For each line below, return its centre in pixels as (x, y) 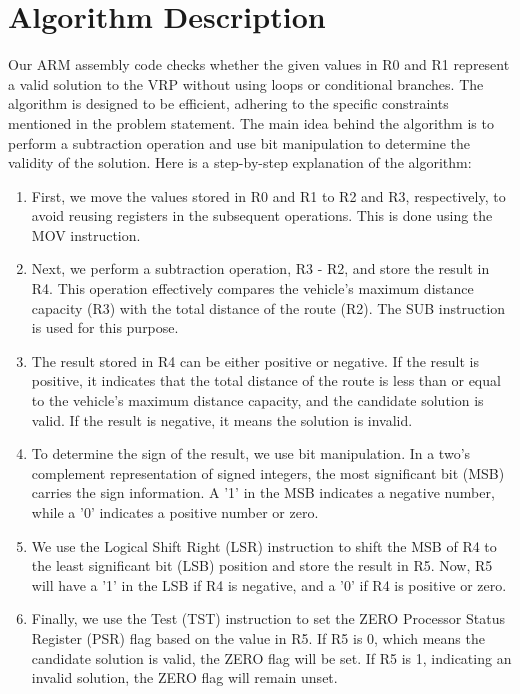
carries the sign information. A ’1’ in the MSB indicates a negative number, (263, 492)
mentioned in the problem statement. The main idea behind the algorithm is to (251, 122)
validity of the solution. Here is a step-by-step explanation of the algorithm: (240, 162)
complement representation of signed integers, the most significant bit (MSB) (268, 472)
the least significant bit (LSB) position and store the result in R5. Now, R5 (262, 565)
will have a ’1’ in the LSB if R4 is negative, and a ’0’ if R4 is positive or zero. (269, 584)
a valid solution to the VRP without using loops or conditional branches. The (246, 83)
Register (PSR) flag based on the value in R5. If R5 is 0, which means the (258, 637)
